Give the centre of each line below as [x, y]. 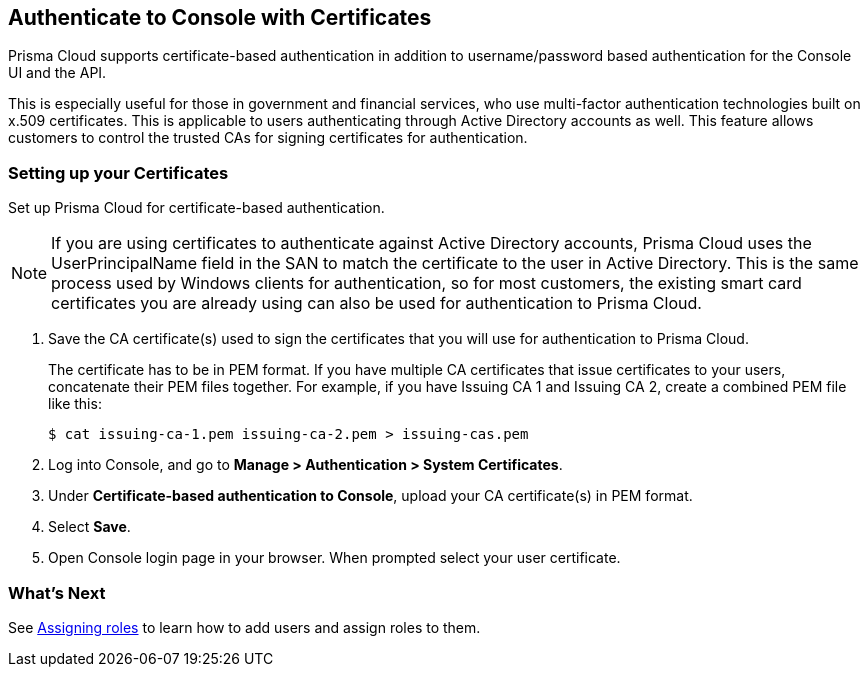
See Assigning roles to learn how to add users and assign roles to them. [244, 627]
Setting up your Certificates [118, 172]
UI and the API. [57, 73]
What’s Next [57, 592]
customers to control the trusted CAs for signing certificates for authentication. [268, 138]
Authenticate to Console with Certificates [220, 17]
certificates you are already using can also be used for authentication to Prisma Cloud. [376, 303]
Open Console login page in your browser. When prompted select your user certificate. [334, 558]
